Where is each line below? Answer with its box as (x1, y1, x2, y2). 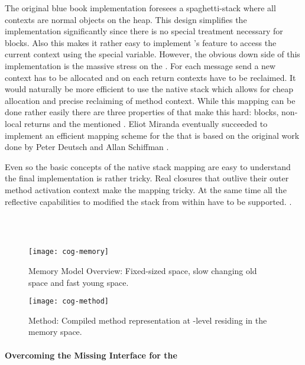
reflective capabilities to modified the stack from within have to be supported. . (5, 195, 292, 207)
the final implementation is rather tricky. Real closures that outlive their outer (5, 172, 289, 184)
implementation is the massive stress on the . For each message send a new (5, 59, 276, 71)
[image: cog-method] (28, 297, 109, 306)
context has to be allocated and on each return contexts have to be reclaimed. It (5, 71, 296, 83)
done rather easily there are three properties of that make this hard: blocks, (5, 106, 279, 118)
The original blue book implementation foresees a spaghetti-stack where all (5, 2, 276, 14)
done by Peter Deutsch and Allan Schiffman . (5, 141, 169, 153)
